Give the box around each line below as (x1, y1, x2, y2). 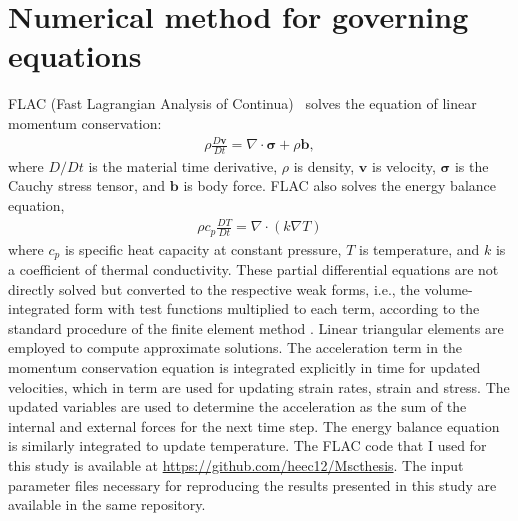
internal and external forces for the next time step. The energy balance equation (8, 415, 500, 436)
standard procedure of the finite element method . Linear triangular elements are (8, 317, 504, 338)
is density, (293, 155, 355, 176)
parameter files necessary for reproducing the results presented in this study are (8, 474, 497, 495)
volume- (424, 278, 473, 299)
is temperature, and (358, 238, 480, 259)
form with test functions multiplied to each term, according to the (74, 298, 480, 319)
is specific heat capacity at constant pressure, (64, 238, 342, 259)
